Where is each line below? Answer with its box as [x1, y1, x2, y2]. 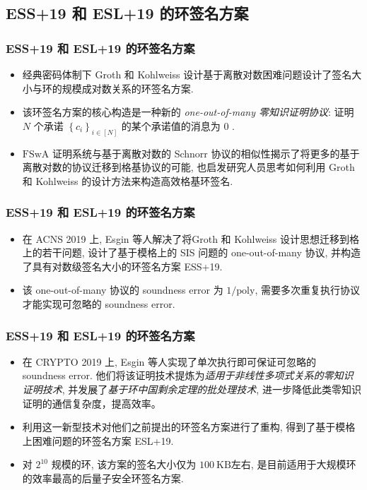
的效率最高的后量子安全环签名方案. [22, 470, 184, 485]
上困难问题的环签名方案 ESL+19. [22, 433, 174, 448]
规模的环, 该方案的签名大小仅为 [51, 457, 197, 472]
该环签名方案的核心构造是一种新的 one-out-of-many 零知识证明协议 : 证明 [22, 104, 354, 119]
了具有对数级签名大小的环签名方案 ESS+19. [22, 258, 223, 273]
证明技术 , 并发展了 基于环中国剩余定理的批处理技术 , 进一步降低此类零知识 [22, 382, 361, 397]
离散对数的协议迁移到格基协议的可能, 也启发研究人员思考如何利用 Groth [22, 160, 355, 174]
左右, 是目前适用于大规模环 [231, 457, 356, 472]
